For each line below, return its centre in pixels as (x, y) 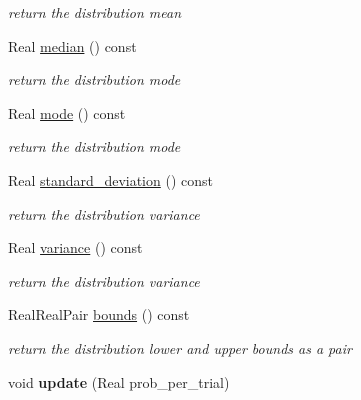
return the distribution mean (95, 12)
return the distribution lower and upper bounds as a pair (180, 347)
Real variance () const (75, 247)
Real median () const (72, 45)
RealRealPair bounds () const (99, 314)
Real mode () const (67, 112)
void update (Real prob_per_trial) (119, 381)
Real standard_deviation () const (110, 179)
